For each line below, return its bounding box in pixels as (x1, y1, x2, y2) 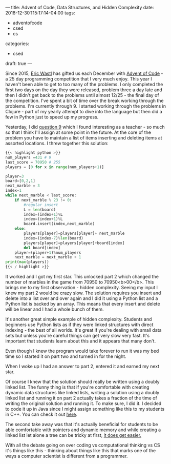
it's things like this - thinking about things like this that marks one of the (5, 448, 156, 453)
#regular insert (24, 202, 58, 207)
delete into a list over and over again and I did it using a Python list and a (5, 295, 158, 301)
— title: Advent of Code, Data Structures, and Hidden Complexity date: (5, 5, 155, 10)
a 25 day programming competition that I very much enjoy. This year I (5, 76, 152, 82)
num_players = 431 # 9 (5, 155, 52, 160)
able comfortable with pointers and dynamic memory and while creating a (5, 427, 161, 433)
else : (14, 226, 27, 231)
